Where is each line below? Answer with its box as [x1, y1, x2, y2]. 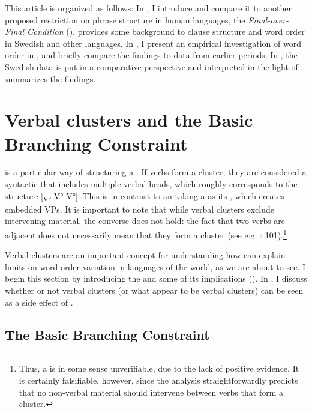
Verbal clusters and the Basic [5, 107, 253, 132]
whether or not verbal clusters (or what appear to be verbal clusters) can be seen [5, 284, 304, 296]
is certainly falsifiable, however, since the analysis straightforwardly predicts [19, 373, 298, 386]
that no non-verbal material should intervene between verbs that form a [19, 385, 283, 398]
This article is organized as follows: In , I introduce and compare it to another [5, 2, 292, 14]
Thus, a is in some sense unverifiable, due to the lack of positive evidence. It [19, 362, 299, 375]
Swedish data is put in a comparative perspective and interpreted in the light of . [5, 60, 304, 73]
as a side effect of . [5, 295, 73, 308]
